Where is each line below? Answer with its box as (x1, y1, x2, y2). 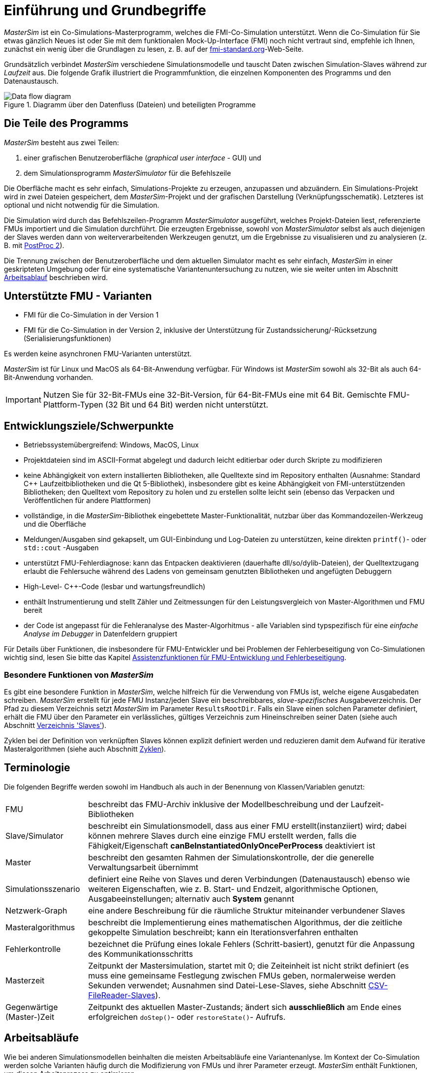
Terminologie (4, 761, 70, 774)
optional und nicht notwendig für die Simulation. (4, 200, 159, 209)
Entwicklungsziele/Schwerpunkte (4, 419, 174, 432)
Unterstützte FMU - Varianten (4, 290, 152, 303)
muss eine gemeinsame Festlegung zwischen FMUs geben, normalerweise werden (88, 970, 396, 980)
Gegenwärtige (5, 1002, 58, 1012)
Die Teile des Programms (4, 117, 128, 130)
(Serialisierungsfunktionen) (24, 334, 112, 343)
